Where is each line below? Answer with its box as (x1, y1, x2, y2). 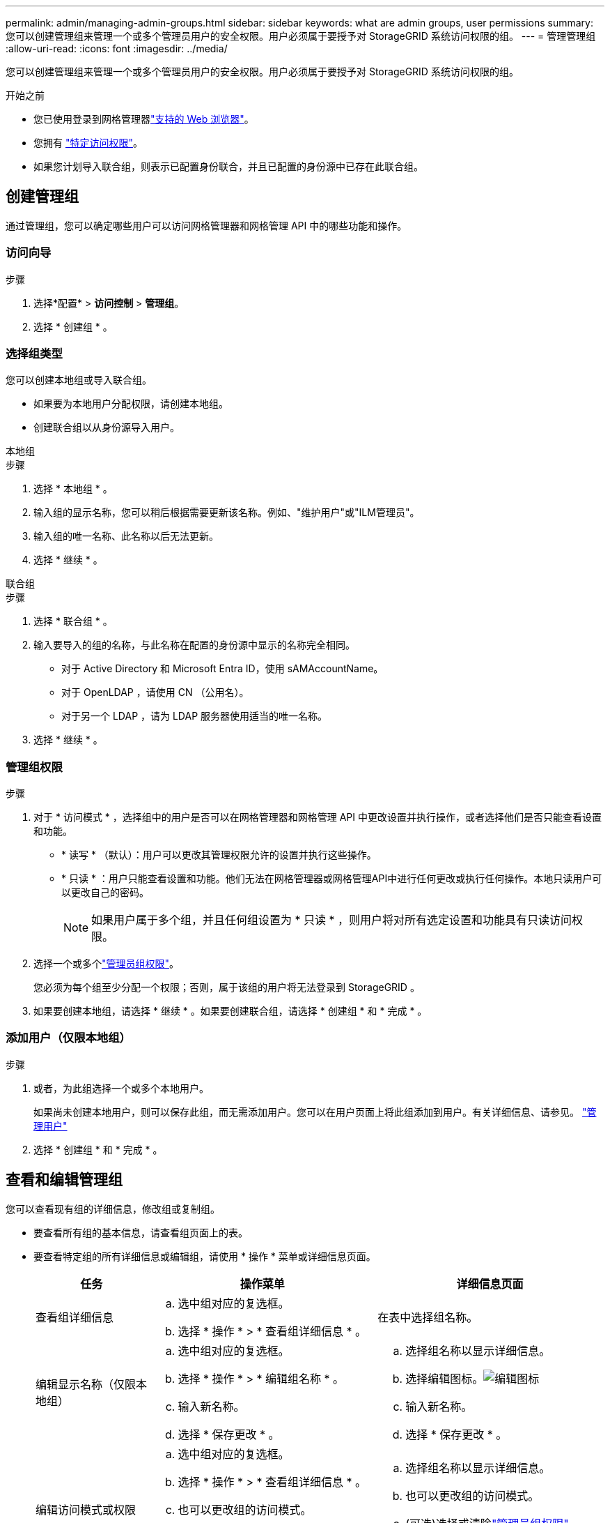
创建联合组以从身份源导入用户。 (33, 421, 180, 434)
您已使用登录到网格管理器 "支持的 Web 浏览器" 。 (33, 113, 254, 125)
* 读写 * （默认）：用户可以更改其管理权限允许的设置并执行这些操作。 (61, 849, 377, 861)
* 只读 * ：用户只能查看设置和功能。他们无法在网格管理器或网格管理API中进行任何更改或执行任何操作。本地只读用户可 (61, 872, 602, 885)
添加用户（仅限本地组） (6, 1031, 131, 1045)
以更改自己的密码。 (61, 886, 149, 899)
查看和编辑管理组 (6, 1171, 123, 1189)
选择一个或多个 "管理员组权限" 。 (33, 957, 180, 970)
